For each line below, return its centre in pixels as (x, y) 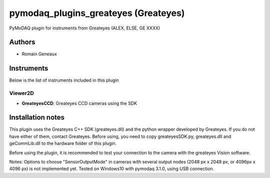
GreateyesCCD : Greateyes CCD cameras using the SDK (79, 103)
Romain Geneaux (39, 54)
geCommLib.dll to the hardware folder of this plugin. (63, 143)
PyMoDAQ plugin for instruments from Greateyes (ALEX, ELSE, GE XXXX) (85, 28)
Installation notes (37, 117)
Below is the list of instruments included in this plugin (64, 80)
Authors (22, 42)
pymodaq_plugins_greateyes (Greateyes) (97, 13)
